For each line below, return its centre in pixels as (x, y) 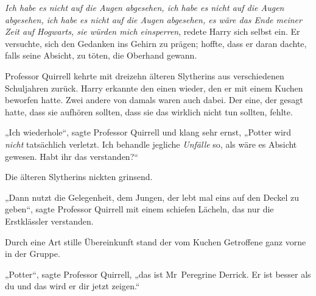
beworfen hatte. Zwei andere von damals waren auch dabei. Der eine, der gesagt (154, 100)
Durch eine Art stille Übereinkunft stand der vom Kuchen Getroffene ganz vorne (156, 241)
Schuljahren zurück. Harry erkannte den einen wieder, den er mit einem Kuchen (154, 88)
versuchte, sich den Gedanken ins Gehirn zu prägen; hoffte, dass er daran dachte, (156, 43)
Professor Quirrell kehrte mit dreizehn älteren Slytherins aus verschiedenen (145, 75)
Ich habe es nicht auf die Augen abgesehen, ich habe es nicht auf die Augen (145, 7)
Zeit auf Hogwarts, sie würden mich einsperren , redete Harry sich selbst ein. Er (153, 31)
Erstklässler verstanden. (49, 221)
